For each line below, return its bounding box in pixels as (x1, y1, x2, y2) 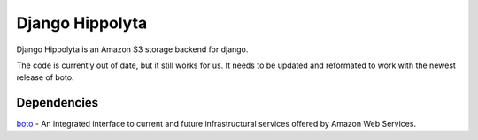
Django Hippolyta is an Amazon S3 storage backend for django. (16, 44, 249, 55)
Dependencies (16, 95, 99, 110)
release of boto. (16, 72, 74, 83)
